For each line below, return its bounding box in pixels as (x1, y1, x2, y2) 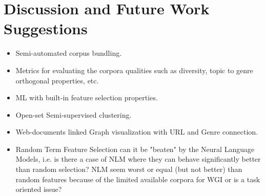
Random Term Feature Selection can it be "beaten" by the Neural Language (15, 143, 255, 154)
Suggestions (4, 18, 88, 39)
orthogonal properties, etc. (15, 75, 99, 85)
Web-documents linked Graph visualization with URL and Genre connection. (15, 126, 258, 137)
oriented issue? (15, 184, 62, 194)
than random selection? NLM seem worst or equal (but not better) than (15, 164, 242, 175)
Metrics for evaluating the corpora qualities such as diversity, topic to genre (15, 64, 253, 75)
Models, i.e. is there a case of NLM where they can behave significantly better (15, 154, 261, 164)
